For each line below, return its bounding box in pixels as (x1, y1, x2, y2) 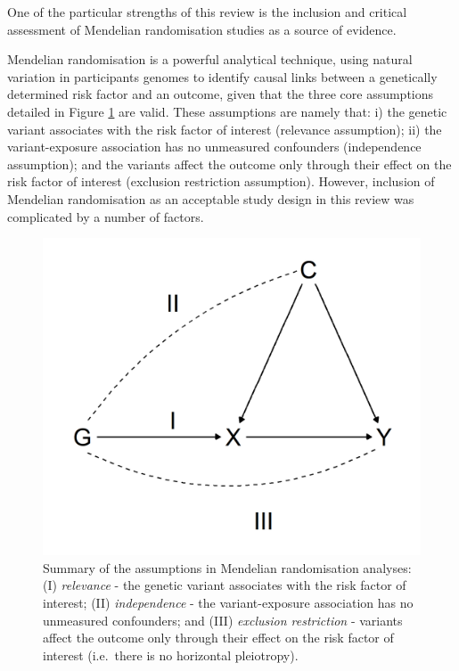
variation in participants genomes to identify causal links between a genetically (7, 67, 438, 86)
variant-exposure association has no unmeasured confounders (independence (7, 137, 422, 156)
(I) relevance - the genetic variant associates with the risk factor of (43, 576, 406, 594)
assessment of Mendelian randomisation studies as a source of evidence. (7, 20, 397, 38)
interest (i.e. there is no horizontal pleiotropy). (43, 645, 299, 664)
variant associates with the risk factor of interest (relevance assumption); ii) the (7, 119, 442, 138)
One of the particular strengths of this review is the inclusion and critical (7, 3, 407, 20)
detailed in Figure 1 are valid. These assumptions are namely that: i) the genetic (7, 102, 447, 120)
